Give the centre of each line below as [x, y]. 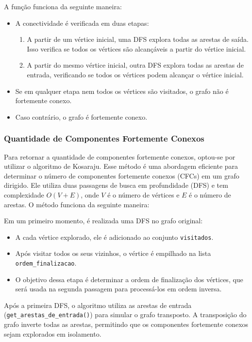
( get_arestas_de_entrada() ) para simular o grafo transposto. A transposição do [125, 315]
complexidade [24, 194]
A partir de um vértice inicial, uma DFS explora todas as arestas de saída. [138, 39]
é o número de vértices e [143, 194]
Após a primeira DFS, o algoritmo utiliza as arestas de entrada [98, 305]
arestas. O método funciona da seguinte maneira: [77, 204]
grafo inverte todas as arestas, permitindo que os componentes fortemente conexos [126, 324]
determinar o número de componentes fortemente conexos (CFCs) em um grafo [122, 175]
